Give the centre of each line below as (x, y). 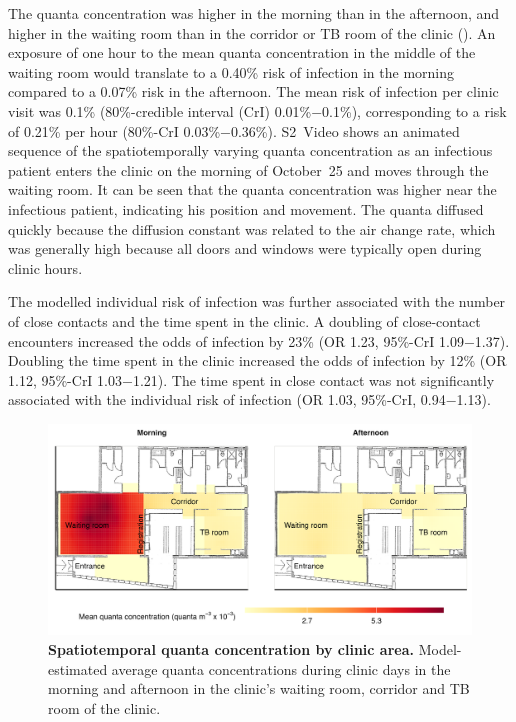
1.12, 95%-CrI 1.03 (65, 379)
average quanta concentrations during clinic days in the (281, 668)
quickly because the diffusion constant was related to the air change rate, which (252, 228)
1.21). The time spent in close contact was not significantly (313, 379)
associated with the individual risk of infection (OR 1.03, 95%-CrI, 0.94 (227, 399)
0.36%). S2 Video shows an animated (345, 130)
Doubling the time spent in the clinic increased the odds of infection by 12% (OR (257, 360)
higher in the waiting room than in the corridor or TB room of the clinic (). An (252, 32)
